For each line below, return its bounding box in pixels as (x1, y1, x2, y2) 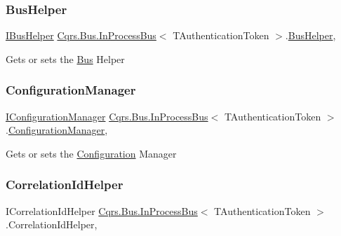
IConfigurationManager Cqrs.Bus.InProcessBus (6, 109, 208, 123)
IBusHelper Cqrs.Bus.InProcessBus (6, 28, 156, 43)
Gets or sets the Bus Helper (6, 51, 125, 66)
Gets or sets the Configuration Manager (6, 146, 177, 160)
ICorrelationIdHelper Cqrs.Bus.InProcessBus (6, 203, 198, 218)
